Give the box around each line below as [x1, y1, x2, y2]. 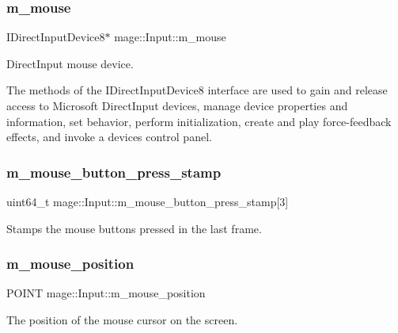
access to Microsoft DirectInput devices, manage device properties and [6, 98, 348, 113]
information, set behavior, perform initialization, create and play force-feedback [6, 113, 392, 129]
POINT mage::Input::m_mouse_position [6, 285, 206, 301]
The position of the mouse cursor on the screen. [6, 312, 238, 327]
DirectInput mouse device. [6, 55, 134, 71]
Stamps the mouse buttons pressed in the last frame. [6, 220, 262, 236]
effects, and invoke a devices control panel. [6, 128, 212, 145]
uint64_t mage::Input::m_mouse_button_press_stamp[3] [6, 193, 289, 209]
